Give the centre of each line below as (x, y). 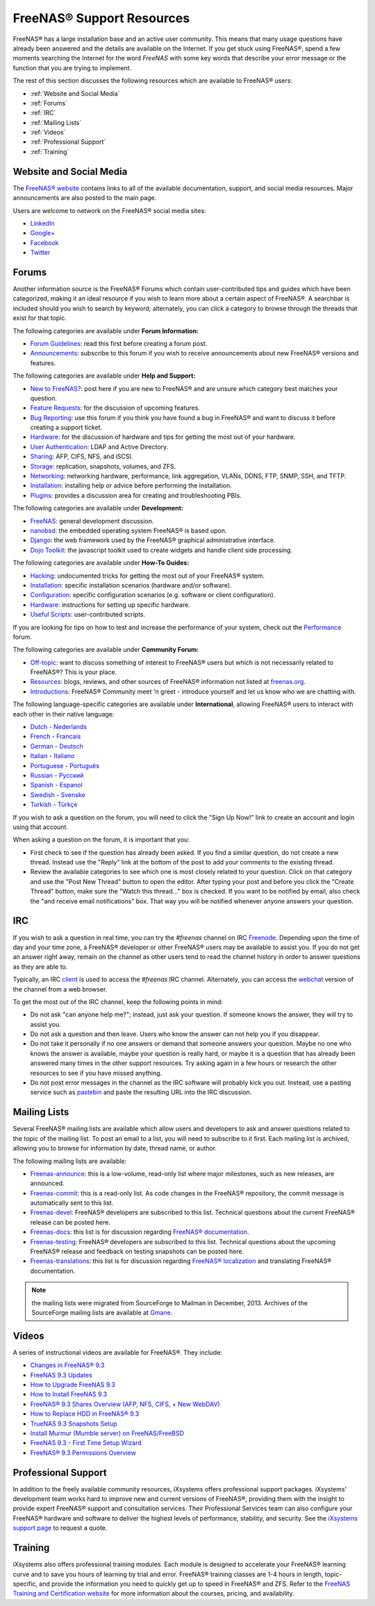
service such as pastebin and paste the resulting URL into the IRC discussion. (141, 1092)
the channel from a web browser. (60, 989)
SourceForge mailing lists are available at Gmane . (102, 1312)
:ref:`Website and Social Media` (75, 93)
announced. (48, 1183)
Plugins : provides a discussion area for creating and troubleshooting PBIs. (136, 495)
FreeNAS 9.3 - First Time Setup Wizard (86, 1443)
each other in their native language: (64, 714)
